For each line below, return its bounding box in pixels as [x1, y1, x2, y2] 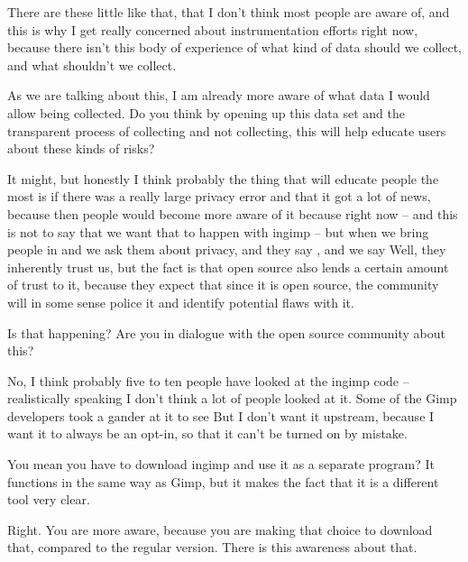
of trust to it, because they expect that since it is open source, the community [7, 275, 439, 294]
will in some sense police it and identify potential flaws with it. [7, 292, 354, 311]
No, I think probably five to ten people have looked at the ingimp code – [7, 371, 409, 390]
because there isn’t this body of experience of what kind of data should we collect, [7, 38, 462, 57]
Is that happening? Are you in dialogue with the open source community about [7, 323, 445, 342]
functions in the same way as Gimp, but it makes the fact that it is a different [7, 472, 439, 491]
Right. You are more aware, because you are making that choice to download [7, 520, 433, 539]
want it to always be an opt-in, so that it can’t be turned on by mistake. [7, 424, 408, 443]
